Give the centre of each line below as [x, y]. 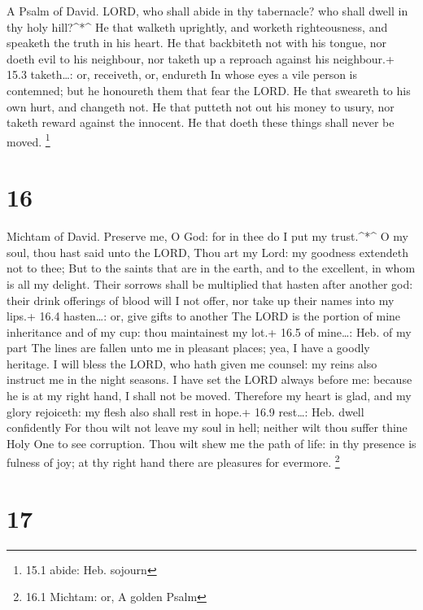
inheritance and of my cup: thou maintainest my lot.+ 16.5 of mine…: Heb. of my [209, 331]
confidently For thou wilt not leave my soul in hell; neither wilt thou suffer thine [207, 427]
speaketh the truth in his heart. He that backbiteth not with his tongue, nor [197, 43]
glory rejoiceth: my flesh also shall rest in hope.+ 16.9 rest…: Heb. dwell [185, 411]
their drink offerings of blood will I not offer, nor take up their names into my [201, 300]
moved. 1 [28, 140]
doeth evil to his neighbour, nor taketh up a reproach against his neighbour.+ [201, 58]
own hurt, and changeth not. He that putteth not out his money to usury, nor [201, 106]
